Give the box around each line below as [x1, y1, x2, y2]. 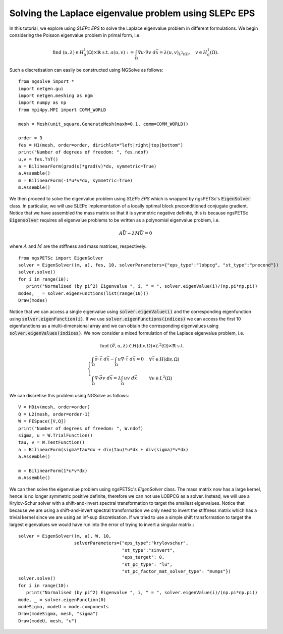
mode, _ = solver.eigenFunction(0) [18, 597, 106, 603]
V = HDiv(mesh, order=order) [18, 404, 90, 410]
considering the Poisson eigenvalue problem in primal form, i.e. [9, 32, 141, 38]
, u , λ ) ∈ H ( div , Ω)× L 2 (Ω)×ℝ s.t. [115, 342, 185, 348]
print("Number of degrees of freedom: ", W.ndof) [18, 426, 144, 431]
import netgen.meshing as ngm [18, 93, 93, 98]
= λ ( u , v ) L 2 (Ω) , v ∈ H [159, 49, 208, 57]
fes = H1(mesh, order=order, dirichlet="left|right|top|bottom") [18, 142, 184, 148]
